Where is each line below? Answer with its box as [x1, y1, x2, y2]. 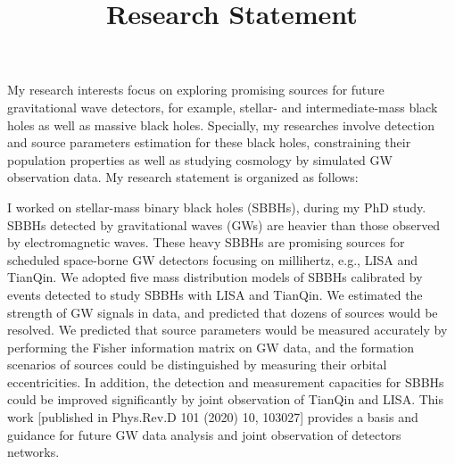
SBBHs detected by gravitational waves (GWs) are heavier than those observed [7, 215, 441, 234]
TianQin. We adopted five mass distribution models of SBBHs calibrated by [7, 268, 423, 286]
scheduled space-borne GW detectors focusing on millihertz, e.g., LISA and [7, 250, 418, 269]
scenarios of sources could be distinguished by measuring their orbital [7, 355, 387, 374]
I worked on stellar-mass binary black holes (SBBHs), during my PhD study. [7, 197, 426, 216]
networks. [7, 443, 60, 461]
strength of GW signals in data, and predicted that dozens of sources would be [7, 302, 438, 321]
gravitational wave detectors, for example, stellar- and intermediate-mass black [7, 97, 438, 116]
